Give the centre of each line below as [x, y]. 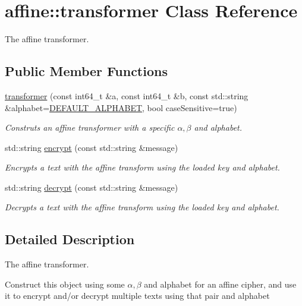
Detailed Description [70, 239]
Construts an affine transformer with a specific [90, 127]
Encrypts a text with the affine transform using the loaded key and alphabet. [142, 167]
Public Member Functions [86, 71]
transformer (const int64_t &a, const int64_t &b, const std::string [127, 95]
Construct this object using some [65, 284]
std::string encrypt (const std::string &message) [92, 147]
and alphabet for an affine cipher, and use [220, 284]
